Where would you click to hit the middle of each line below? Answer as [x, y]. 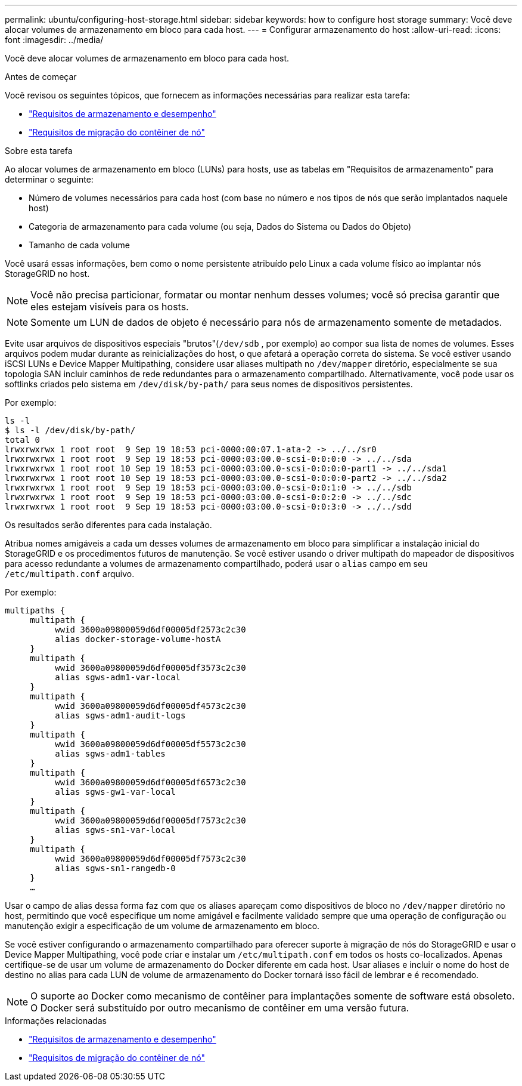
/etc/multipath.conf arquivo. [70, 574]
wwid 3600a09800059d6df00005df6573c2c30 [150, 782]
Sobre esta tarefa [39, 151]
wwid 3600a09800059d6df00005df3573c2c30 [150, 668]
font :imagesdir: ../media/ [54, 40]
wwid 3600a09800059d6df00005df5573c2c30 [150, 744]
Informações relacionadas [56, 1021]
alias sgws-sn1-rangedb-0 [115, 868]
